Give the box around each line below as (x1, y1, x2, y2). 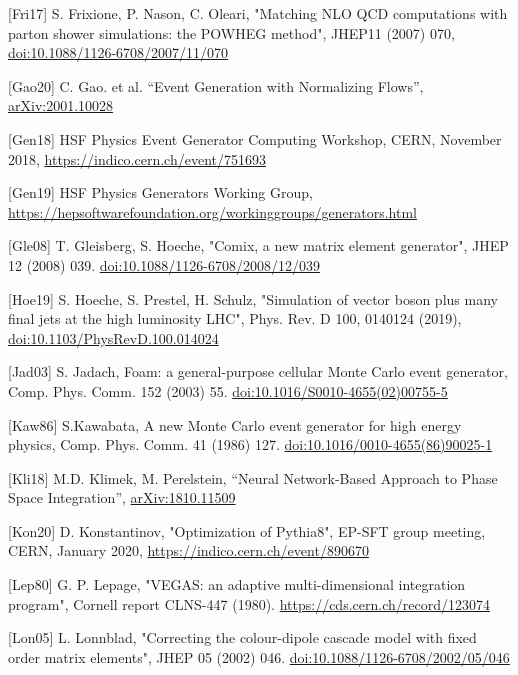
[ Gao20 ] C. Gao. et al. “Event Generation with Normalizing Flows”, (8, 75, 424, 96)
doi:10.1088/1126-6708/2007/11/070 (8, 42, 229, 63)
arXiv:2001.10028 (8, 95, 114, 116)
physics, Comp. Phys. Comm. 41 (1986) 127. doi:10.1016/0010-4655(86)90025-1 (8, 434, 493, 455)
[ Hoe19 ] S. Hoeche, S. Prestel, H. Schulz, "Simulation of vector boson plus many (8, 288, 498, 309)
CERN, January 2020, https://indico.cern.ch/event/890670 (8, 540, 369, 561)
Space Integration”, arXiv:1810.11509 (8, 487, 236, 508)
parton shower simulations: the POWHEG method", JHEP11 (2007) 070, (8, 22, 455, 43)
